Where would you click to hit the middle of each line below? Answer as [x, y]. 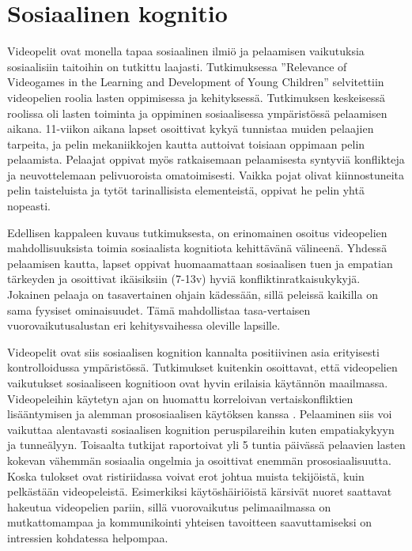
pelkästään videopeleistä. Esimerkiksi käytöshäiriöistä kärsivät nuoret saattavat [200, 491]
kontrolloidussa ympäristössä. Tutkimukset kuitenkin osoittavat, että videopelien [202, 367]
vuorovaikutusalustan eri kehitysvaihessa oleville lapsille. [144, 325]
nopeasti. [29, 206]
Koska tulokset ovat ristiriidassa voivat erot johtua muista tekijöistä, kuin [186, 476]
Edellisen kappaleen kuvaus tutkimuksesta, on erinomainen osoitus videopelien [197, 232]
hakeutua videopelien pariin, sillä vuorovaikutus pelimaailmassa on [169, 506]
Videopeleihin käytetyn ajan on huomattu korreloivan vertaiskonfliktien [180, 398]
